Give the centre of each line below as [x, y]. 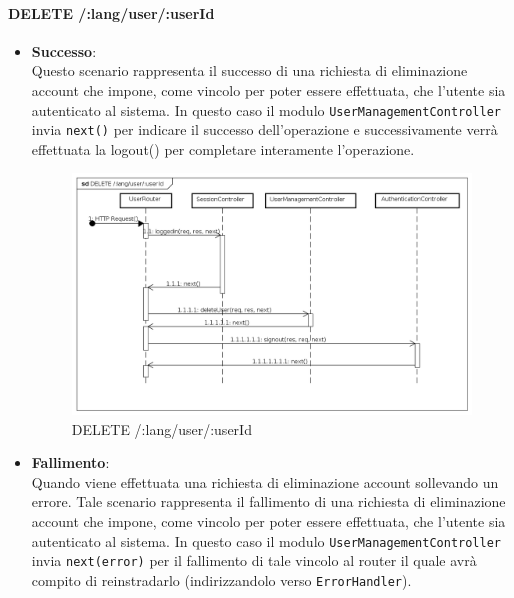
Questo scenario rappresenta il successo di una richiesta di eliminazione [249, 70]
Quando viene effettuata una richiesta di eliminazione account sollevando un [265, 481]
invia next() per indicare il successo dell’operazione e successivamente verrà [264, 129]
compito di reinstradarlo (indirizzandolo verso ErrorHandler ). [221, 579]
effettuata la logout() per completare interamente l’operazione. [223, 148]
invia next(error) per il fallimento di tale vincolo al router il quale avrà [254, 560]
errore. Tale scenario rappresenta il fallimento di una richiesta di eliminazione [268, 501]
